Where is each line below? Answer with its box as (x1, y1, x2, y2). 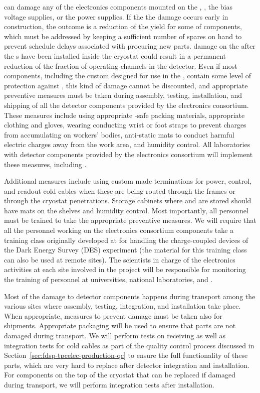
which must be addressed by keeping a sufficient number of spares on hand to (4, 31, 242, 41)
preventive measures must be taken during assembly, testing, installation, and (4, 90, 242, 100)
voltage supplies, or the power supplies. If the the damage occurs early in (4, 11, 228, 22)
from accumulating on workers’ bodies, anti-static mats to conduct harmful (4, 129, 234, 140)
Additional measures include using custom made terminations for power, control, (4, 176, 252, 186)
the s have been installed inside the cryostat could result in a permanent (4, 50, 226, 61)
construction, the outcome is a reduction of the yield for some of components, (4, 21, 242, 32)
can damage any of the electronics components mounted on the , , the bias (4, 2, 233, 12)
